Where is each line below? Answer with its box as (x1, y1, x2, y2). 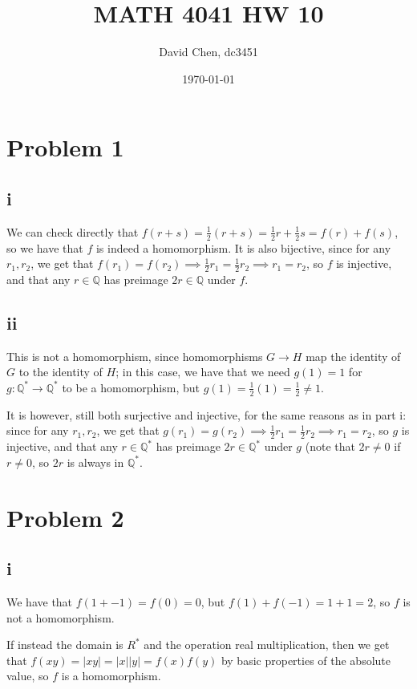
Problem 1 (6, 131, 124, 164)
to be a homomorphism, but (62, 379, 200, 395)
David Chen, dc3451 (159, 43, 258, 60)
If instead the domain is (6, 636, 123, 653)
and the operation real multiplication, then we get (144, 636, 390, 653)
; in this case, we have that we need (115, 363, 290, 380)
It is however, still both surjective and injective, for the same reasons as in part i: (6, 406, 407, 423)
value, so (6, 667, 49, 684)
